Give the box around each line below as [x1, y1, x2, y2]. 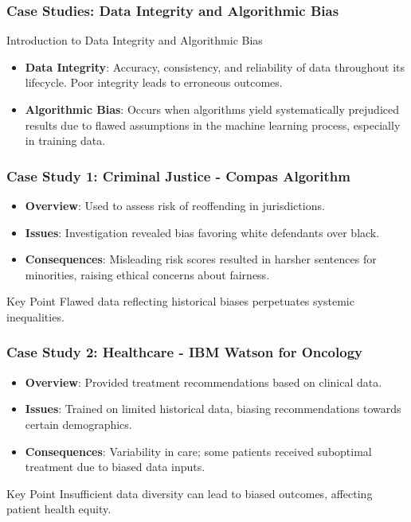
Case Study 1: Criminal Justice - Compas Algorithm [6, 166, 350, 185]
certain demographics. [25, 415, 132, 432]
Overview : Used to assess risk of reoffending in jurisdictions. [25, 197, 325, 213]
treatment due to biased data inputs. [25, 458, 205, 475]
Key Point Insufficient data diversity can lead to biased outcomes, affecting [6, 485, 373, 501]
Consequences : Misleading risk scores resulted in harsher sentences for [25, 251, 377, 267]
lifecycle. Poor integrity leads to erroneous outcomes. [25, 74, 283, 91]
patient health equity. [6, 501, 112, 517]
